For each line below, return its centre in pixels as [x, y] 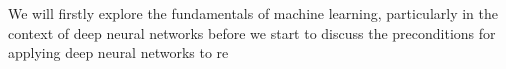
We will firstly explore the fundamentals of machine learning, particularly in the [253, 13]
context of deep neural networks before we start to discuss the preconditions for [252, 32]
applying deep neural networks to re [118, 52]
